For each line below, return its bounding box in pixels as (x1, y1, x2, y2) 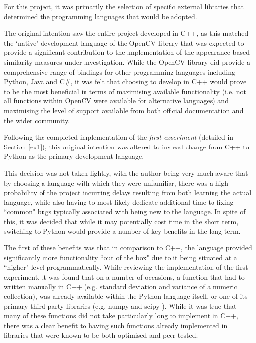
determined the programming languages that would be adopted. (4, 11, 197, 21)
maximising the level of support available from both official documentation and (4, 105, 244, 115)
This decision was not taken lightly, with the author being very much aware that (4, 167, 248, 178)
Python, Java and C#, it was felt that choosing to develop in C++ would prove (4, 76, 247, 87)
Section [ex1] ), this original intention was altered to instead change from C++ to (4, 141, 249, 151)
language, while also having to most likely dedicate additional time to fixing (4, 196, 234, 207)
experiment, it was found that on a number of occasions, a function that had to (4, 271, 245, 282)
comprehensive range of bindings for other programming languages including (4, 66, 235, 77)
